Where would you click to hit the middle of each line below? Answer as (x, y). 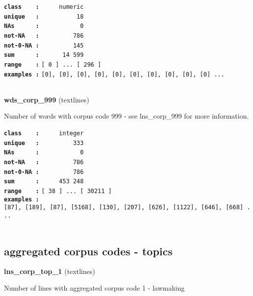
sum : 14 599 (44, 55)
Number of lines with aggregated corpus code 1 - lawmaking (94, 287)
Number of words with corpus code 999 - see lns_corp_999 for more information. (126, 116)
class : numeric (44, 7)
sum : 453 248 (44, 182)
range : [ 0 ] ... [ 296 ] (53, 64)
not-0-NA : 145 (44, 45)
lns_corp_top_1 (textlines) (50, 271)
